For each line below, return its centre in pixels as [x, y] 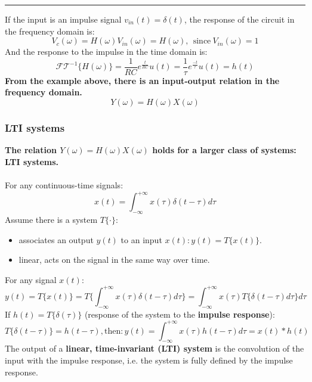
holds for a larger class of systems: [224, 150]
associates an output [56, 239]
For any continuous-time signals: [64, 185]
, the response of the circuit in [239, 19]
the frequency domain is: [50, 31]
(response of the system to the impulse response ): [180, 314]
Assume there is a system [51, 219]
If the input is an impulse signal [63, 19]
